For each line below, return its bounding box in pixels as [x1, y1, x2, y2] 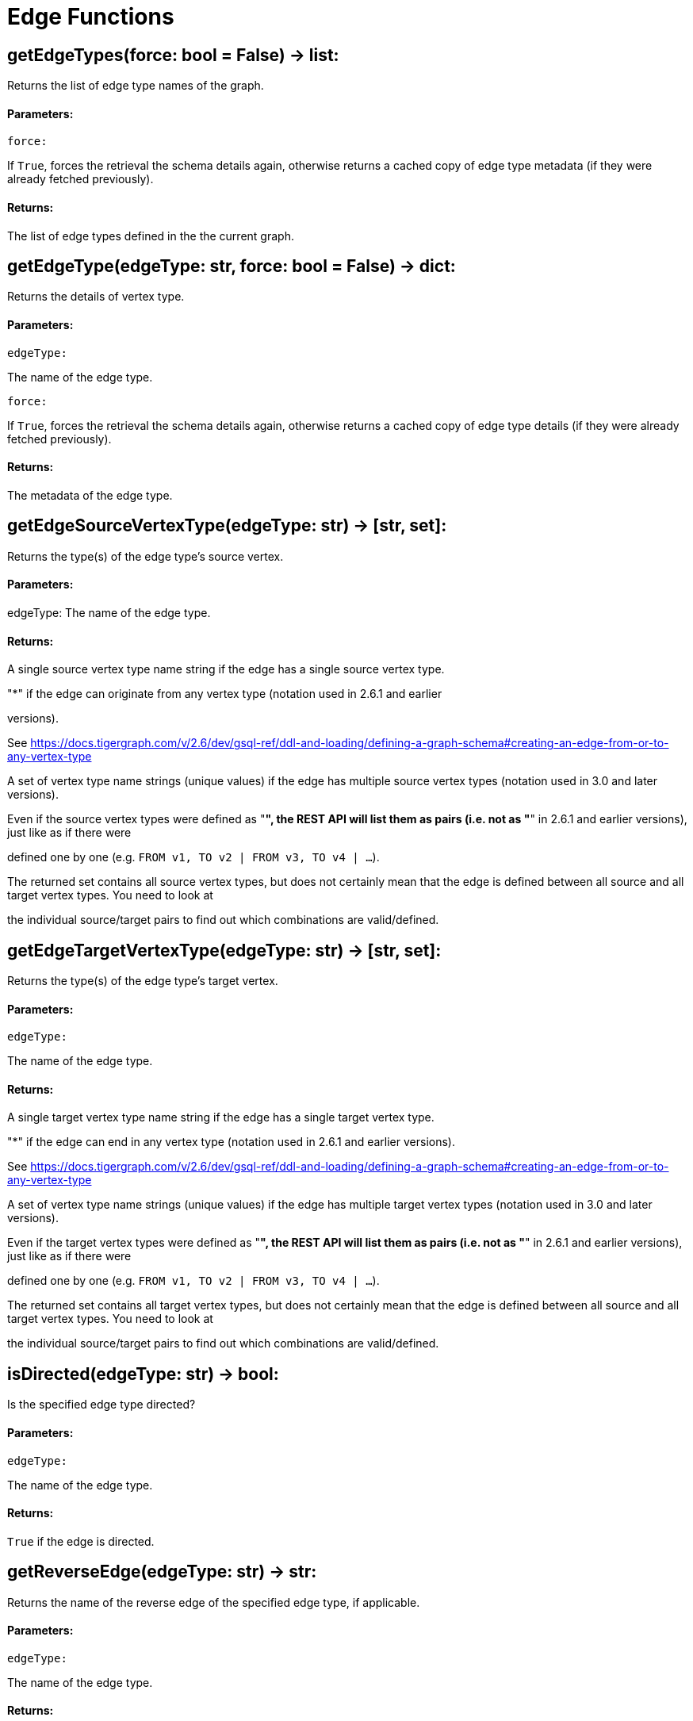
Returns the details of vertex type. [7, 289, 185, 304]
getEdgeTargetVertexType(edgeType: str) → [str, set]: [7, 940, 442, 960]
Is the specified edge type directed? [7, 1397, 196, 1412]
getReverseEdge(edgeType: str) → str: [7, 1562, 317, 1582]
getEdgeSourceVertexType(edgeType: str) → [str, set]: [7, 516, 447, 536]
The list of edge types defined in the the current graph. [7, 228, 294, 243]
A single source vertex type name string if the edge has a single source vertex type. [7, 662, 445, 677]
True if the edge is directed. [7, 1534, 155, 1548]
